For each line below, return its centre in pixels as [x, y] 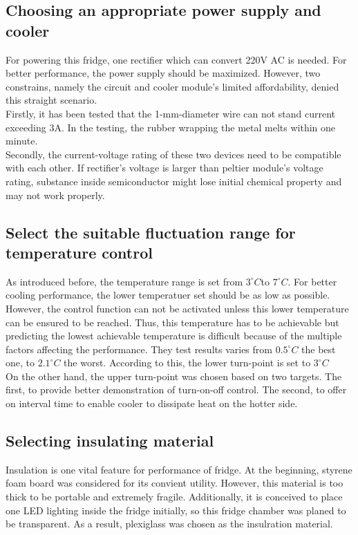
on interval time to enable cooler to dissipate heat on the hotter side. [152, 403]
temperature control [79, 252]
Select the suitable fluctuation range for [151, 232]
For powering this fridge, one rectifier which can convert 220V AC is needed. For [176, 59]
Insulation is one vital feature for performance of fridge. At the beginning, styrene [179, 469]
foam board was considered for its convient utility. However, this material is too [175, 483]
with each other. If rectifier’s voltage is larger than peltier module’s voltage [164, 168]
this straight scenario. [51, 100]
